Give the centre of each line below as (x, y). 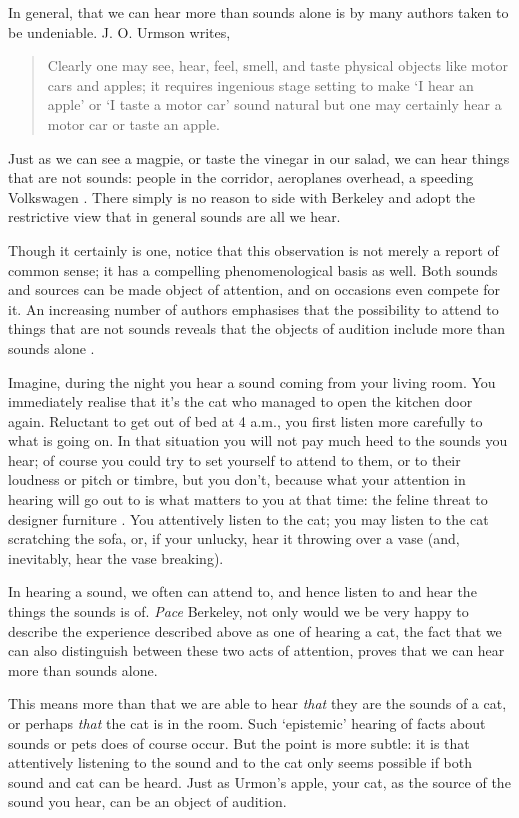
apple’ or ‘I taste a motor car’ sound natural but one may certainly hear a (274, 104)
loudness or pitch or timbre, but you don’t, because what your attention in (237, 479)
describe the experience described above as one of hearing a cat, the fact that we (255, 630)
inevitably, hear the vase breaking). (116, 557)
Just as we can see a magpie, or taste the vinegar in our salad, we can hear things (259, 157)
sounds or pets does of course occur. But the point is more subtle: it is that (239, 742)
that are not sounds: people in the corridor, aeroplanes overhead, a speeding (241, 177)
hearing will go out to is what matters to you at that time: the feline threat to (248, 499)
